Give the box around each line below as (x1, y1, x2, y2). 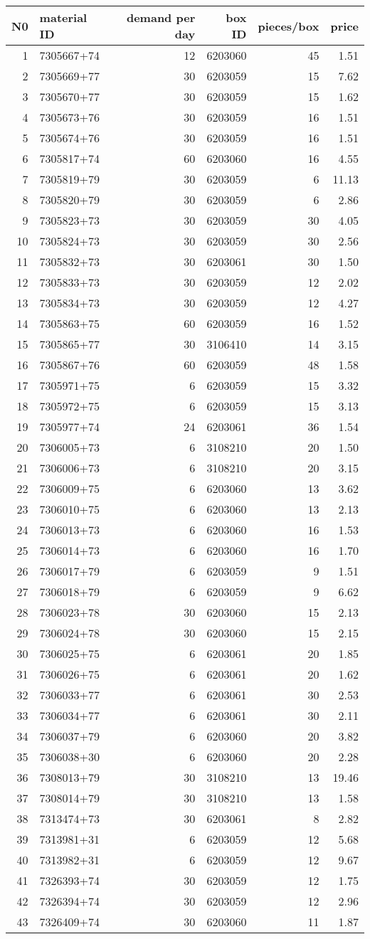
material (39, 9, 88, 26)
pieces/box (258, 17, 319, 34)
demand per (126, 9, 196, 26)
